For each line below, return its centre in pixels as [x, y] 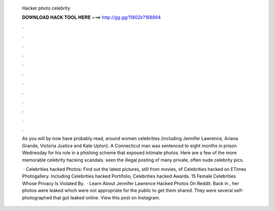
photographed [37, 197]
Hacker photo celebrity [46, 8]
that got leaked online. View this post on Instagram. [107, 197]
